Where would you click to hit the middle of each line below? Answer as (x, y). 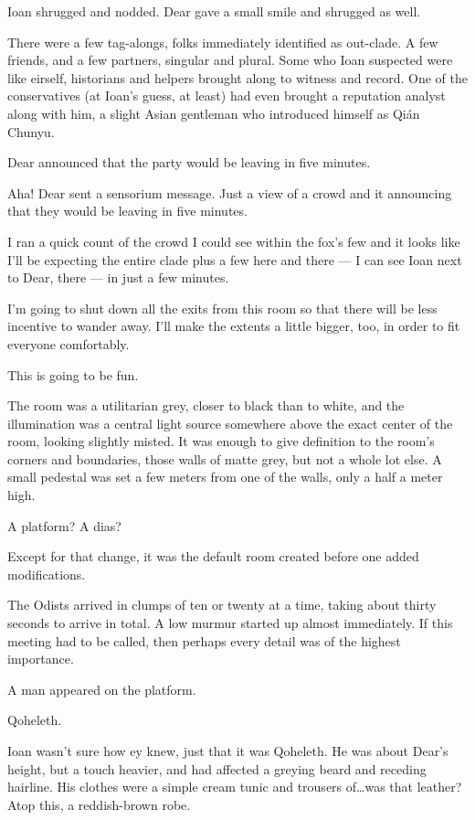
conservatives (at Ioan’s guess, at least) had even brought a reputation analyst (227, 96)
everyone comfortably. (69, 343)
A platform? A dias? (64, 525)
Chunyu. (31, 131)
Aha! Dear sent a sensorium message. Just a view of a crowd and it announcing (230, 192)
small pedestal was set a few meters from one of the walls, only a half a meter (225, 477)
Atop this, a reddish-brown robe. (99, 804)
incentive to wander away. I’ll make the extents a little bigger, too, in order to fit (234, 326)
